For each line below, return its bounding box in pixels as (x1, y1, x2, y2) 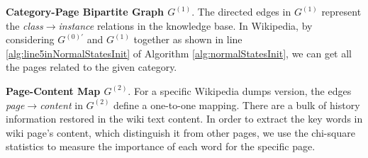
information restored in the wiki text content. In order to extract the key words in (6, 111, 363, 126)
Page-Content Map (6, 83, 101, 98)
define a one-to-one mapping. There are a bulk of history (113, 97, 360, 112)
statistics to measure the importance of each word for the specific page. (6, 139, 316, 154)
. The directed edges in (191, 4, 291, 18)
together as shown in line (133, 32, 242, 47)
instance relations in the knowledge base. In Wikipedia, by (58, 18, 313, 33)
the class (6, 18, 43, 33)
